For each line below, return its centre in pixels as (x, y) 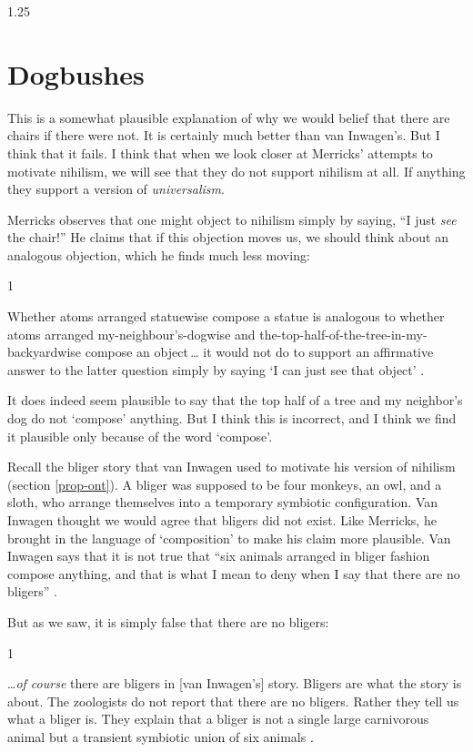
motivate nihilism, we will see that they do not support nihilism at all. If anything (236, 171)
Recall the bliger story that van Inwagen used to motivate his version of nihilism (231, 467)
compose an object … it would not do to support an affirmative (259, 352)
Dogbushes (76, 73)
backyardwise (45, 352)
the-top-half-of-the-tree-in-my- (343, 334)
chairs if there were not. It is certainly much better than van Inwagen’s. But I (224, 135)
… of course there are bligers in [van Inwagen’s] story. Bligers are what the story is (235, 683)
